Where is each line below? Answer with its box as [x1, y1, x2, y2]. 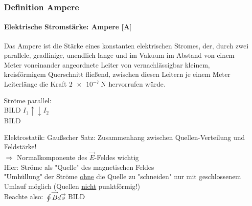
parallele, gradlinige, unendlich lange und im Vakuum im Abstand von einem [4, 50, 235, 60]
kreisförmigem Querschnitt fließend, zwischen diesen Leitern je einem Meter [4, 69, 230, 79]
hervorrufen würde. [108, 79, 165, 89]
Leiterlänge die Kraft [4, 79, 67, 89]
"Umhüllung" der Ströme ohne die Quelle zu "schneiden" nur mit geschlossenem [4, 171, 241, 182]
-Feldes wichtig [94, 152, 139, 162]
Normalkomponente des [17, 152, 88, 162]
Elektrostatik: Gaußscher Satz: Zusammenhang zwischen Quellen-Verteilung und [4, 132, 245, 142]
